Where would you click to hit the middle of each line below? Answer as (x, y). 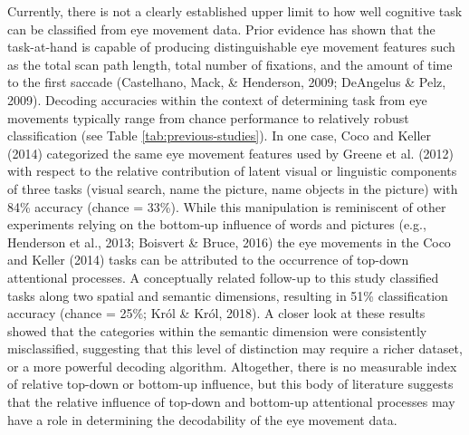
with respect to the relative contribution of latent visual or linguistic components (232, 171)
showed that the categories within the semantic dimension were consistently (217, 330)
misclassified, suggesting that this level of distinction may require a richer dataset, (235, 348)
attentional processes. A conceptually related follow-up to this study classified (223, 277)
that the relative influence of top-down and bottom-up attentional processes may (231, 402)
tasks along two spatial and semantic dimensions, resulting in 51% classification (228, 295)
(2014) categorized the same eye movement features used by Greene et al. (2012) (231, 153)
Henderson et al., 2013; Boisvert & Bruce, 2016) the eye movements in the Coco (229, 242)
